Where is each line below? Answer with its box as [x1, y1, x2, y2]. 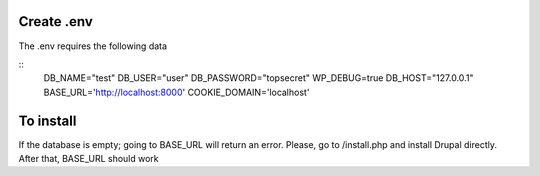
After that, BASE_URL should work [18, 152, 159, 164]
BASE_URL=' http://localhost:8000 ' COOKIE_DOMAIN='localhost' [43, 86, 310, 98]
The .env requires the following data [18, 40, 168, 52]
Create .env [18, 13, 94, 30]
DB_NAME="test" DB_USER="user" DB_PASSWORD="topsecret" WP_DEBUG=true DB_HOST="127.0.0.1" [43, 72, 474, 84]
